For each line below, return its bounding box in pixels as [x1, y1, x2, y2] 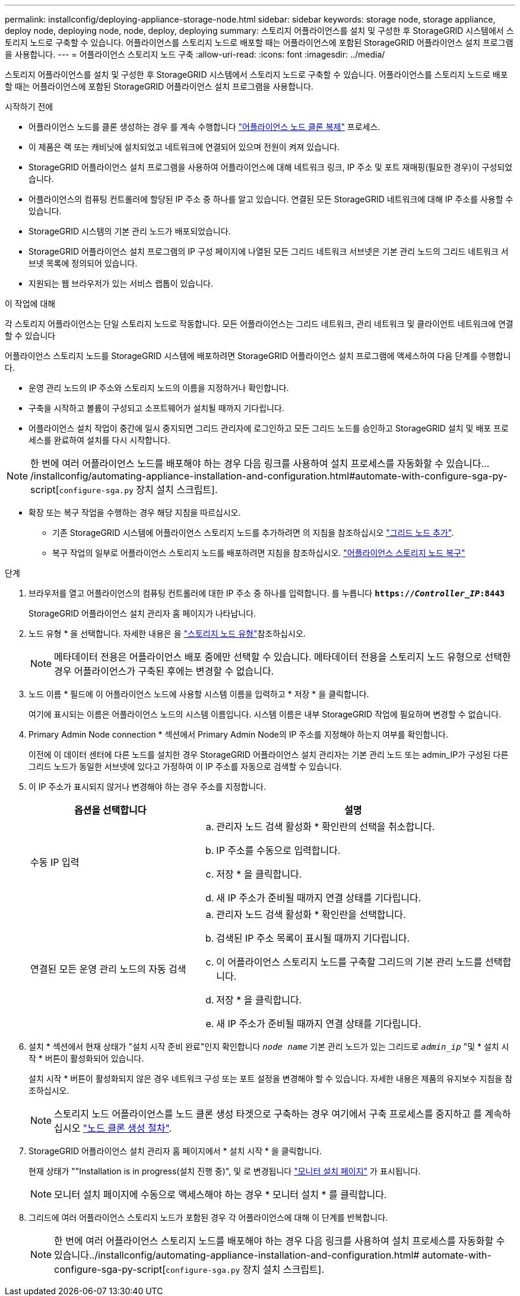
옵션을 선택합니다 [74, 804, 147, 816]
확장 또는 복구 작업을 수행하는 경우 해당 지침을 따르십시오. [28, 507, 241, 517]
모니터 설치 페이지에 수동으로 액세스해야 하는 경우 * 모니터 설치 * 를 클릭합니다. [54, 1189, 387, 1200]
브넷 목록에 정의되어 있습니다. [28, 258, 138, 268]
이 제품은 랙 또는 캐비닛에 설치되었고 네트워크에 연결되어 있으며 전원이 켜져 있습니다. [28, 142, 340, 152]
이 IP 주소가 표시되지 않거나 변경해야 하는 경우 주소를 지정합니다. [28, 782, 266, 792]
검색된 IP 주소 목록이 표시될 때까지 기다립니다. [216, 932, 410, 944]
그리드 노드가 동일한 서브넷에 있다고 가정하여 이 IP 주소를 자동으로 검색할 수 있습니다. [28, 761, 342, 771]
